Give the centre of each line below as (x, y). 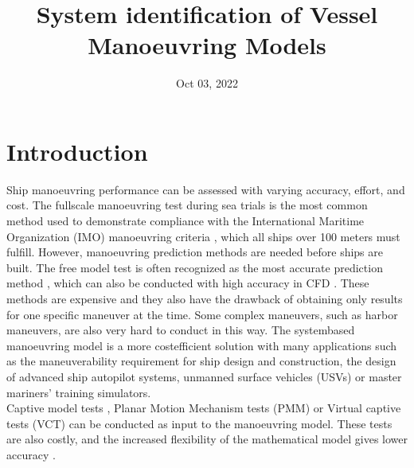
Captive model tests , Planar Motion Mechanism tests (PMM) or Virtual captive (204, 408)
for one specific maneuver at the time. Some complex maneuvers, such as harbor (202, 314)
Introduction (77, 151)
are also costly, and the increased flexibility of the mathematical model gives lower (207, 439)
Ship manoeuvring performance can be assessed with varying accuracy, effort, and (206, 189)
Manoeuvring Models (207, 45)
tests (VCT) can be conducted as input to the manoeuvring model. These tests (199, 423)
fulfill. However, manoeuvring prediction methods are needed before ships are (195, 252)
